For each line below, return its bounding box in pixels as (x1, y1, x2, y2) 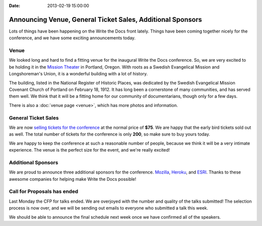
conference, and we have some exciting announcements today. (9, 35, 136, 41)
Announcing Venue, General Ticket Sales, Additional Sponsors (9, 15, 202, 24)
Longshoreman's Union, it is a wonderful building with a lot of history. (9, 71, 148, 77)
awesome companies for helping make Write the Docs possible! (9, 176, 137, 182)
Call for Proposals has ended (9, 188, 79, 195)
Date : (9, 3, 20, 8)
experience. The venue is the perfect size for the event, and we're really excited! (9, 147, 170, 153)
